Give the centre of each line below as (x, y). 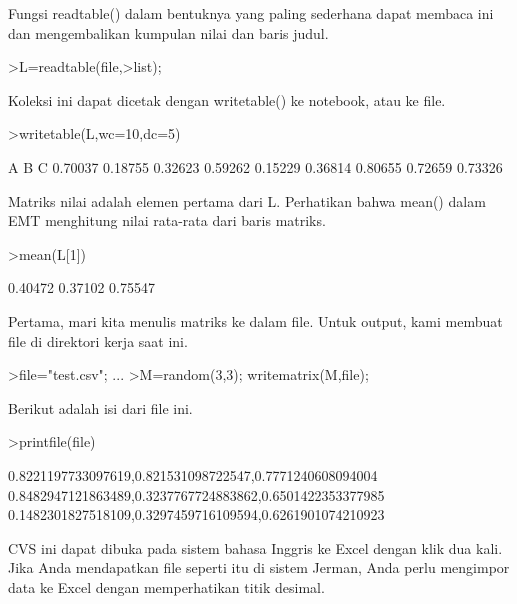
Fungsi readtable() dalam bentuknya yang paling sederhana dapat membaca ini (251, 13)
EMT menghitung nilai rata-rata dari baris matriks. (167, 220)
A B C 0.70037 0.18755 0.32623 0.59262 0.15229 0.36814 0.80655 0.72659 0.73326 (255, 166)
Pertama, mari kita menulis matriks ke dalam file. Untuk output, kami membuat (255, 320)
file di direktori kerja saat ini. (98, 340)
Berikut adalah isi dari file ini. (100, 407)
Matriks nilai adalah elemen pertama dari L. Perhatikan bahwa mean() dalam (247, 200)
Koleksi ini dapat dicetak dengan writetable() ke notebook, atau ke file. (227, 99)
